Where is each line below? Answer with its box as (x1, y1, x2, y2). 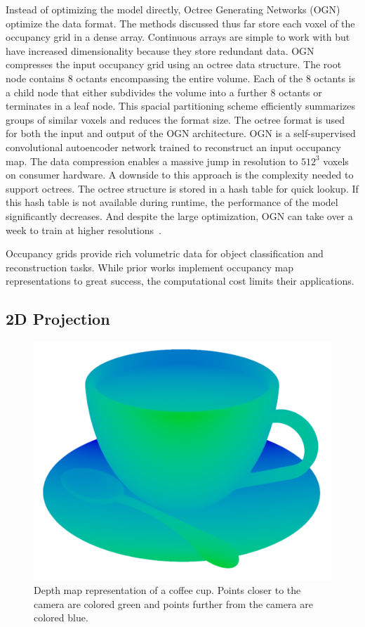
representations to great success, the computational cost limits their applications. (6, 273, 354, 288)
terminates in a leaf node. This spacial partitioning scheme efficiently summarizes (6, 98, 355, 113)
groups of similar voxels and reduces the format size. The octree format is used (6, 112, 345, 127)
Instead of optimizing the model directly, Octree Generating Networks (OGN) (6, 2, 340, 16)
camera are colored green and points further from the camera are (34, 596, 313, 611)
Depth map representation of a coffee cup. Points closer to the (34, 583, 301, 597)
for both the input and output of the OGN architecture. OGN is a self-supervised (6, 126, 356, 141)
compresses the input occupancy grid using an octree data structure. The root (6, 57, 342, 72)
